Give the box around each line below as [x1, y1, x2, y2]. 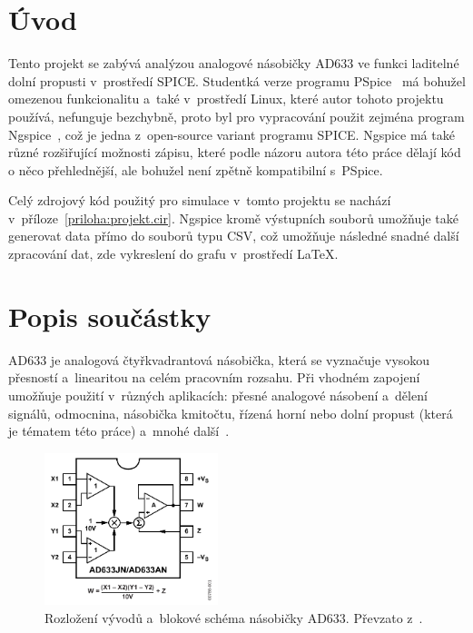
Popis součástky [8, 297, 212, 334]
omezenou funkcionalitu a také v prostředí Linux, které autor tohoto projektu [8, 89, 444, 108]
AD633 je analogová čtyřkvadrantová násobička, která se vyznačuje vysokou [8, 350, 430, 369]
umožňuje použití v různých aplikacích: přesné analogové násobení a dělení [8, 385, 428, 404]
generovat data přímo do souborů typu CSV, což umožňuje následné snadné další [8, 226, 459, 245]
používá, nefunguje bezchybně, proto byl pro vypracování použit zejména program [8, 106, 465, 125]
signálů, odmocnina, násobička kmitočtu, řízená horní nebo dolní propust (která [8, 403, 453, 422]
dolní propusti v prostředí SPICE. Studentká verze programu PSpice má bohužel [8, 71, 466, 90]
